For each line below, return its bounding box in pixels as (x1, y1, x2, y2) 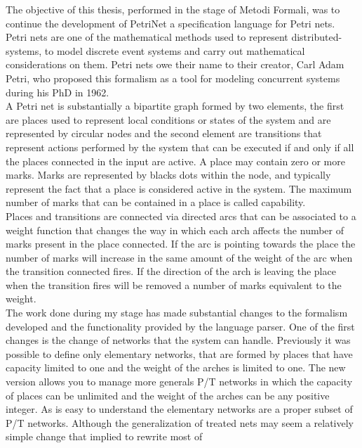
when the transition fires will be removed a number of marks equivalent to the (6, 277, 342, 292)
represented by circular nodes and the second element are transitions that (6, 126, 322, 141)
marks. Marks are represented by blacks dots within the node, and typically (6, 167, 331, 182)
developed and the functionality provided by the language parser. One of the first (6, 319, 355, 333)
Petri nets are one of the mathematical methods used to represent (6, 30, 288, 44)
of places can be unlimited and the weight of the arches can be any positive (6, 388, 330, 402)
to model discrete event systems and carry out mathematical (44, 43, 305, 58)
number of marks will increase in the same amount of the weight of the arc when (6, 250, 353, 264)
